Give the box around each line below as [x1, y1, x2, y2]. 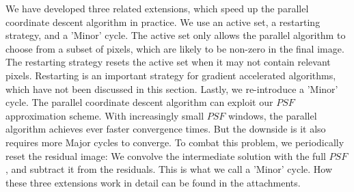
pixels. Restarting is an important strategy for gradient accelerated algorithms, [5, 68, 336, 82]
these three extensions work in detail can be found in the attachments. [5, 175, 301, 189]
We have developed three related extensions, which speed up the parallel [5, 1, 309, 15]
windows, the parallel [228, 108, 317, 122]
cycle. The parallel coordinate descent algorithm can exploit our [5, 95, 273, 109]
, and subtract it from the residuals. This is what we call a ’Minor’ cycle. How [5, 162, 333, 176]
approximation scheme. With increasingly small [5, 108, 204, 122]
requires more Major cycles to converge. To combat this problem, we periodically [5, 135, 344, 149]
